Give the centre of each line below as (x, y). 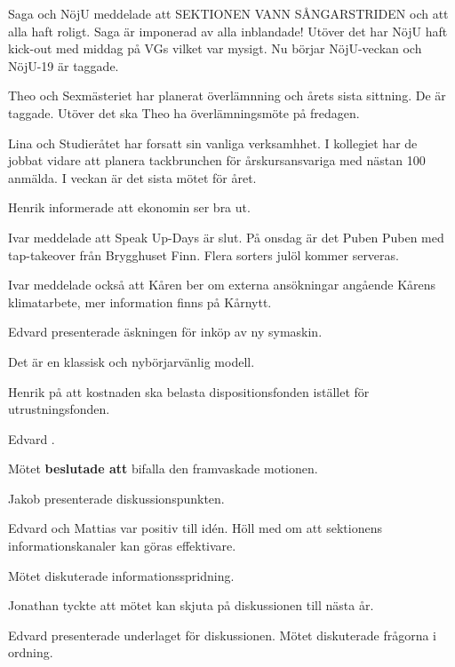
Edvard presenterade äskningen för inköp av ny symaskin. (165, 332)
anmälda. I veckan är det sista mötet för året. (132, 177)
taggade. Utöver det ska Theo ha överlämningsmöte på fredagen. (184, 112)
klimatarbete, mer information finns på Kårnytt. (140, 302)
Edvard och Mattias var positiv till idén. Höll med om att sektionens (195, 528)
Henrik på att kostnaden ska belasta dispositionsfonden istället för (189, 391)
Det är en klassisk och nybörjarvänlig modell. (132, 361)
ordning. (31, 652)
